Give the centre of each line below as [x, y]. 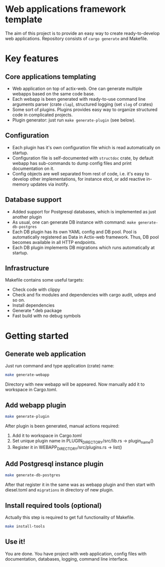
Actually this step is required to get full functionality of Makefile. [70, 518]
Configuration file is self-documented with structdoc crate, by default [83, 158]
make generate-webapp [27, 375]
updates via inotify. [49, 184]
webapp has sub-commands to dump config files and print [72, 163]
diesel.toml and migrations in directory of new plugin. [60, 490]
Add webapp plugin [36, 405]
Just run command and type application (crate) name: [60, 366]
